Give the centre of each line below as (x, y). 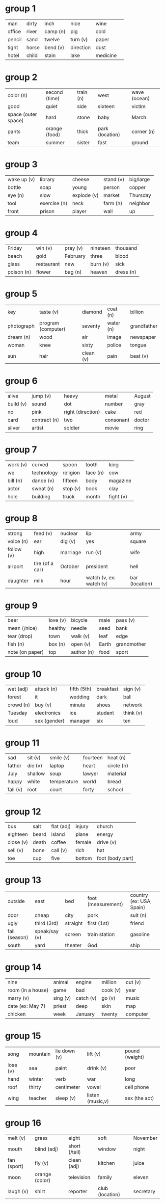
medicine (106, 55)
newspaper (143, 337)
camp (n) (55, 31)
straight (74, 923)
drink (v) (97, 1068)
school (115, 790)
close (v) (18, 842)
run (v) (94, 552)
